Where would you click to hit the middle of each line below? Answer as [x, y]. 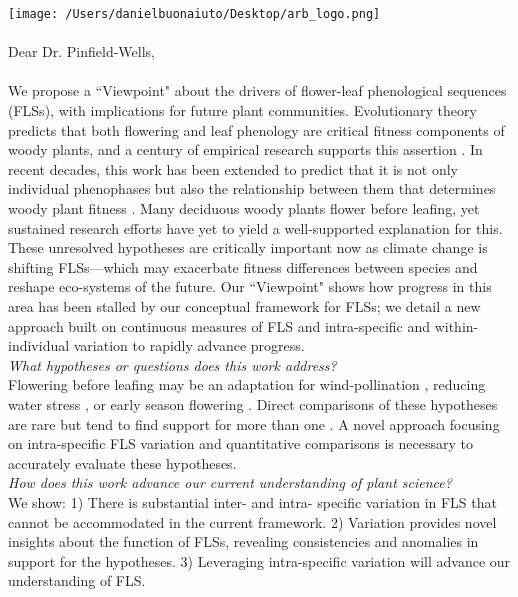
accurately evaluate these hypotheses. [122, 462]
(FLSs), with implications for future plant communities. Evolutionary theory [242, 110]
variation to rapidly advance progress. [189, 345]
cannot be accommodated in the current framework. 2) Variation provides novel [252, 521]
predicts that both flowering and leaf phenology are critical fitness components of [256, 129]
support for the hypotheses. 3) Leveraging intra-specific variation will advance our [259, 560]
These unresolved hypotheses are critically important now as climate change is [248, 247]
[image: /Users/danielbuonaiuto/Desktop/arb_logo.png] [194, 14]
